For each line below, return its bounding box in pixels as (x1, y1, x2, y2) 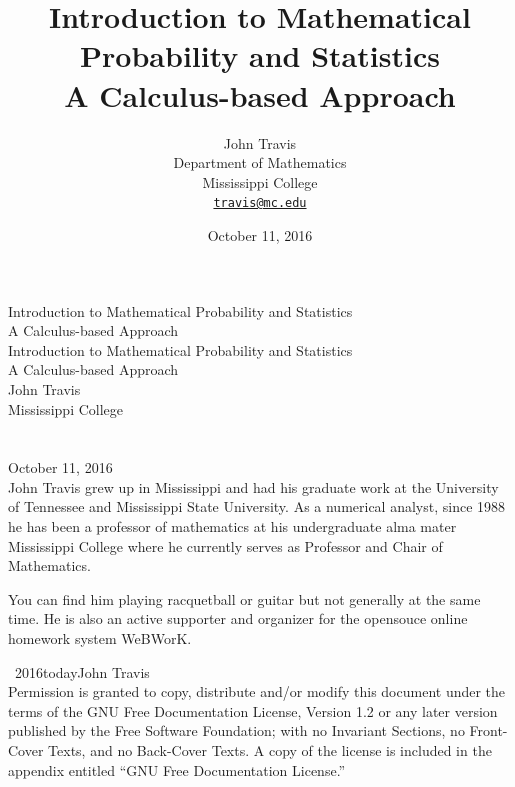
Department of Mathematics (173, 152, 347, 173)
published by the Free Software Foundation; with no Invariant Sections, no (8, 720, 465, 741)
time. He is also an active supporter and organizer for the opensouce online (8, 608, 468, 629)
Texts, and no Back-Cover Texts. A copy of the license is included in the (48, 740, 492, 760)
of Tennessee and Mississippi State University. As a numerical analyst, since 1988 (8, 496, 506, 517)
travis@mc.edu (213, 196, 307, 211)
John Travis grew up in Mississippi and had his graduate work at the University (8, 476, 499, 497)
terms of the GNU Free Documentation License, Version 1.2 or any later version (8, 700, 498, 721)
